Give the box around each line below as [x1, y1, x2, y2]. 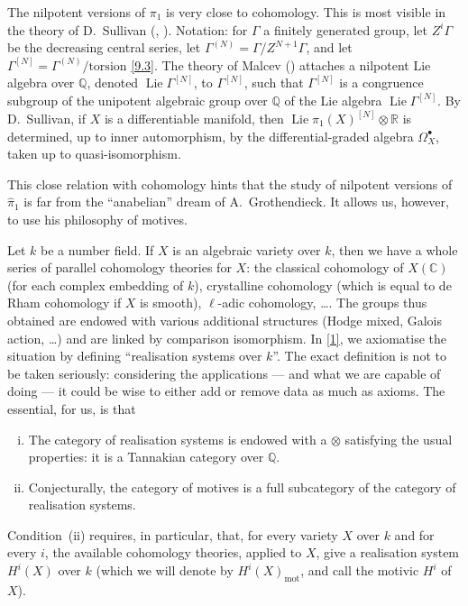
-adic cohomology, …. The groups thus [217, 293, 427, 312]
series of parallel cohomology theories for [7, 258, 232, 277]
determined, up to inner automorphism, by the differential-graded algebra [7, 126, 414, 145]
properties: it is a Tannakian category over [28, 447, 264, 466]
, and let [306, 38, 353, 57]
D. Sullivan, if [7, 109, 86, 127]
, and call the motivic [300, 561, 419, 580]
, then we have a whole [331, 240, 458, 259]
